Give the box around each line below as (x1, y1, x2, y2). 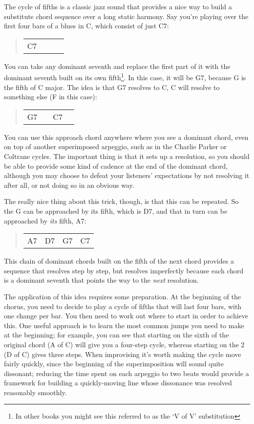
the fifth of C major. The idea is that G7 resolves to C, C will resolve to (4, 82, 220, 92)
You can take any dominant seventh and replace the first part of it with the (4, 61, 231, 71)
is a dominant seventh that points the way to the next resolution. (4, 275, 199, 285)
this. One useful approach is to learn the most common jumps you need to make (4, 320, 244, 330)
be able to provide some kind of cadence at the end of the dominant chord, (4, 160, 228, 171)
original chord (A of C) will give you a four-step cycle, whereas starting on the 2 (4, 339, 245, 349)
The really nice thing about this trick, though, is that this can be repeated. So (4, 196, 239, 206)
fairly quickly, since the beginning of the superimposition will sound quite (4, 358, 224, 369)
